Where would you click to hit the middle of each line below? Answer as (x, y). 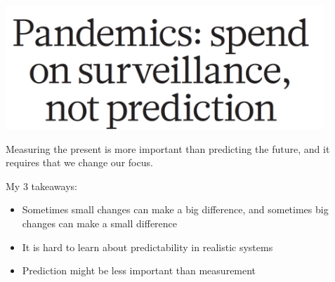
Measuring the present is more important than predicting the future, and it (168, 148)
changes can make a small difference (100, 223)
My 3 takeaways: (41, 186)
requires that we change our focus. (79, 162)
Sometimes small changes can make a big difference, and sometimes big (175, 209)
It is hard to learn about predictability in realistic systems (147, 247)
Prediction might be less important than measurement (139, 270)
